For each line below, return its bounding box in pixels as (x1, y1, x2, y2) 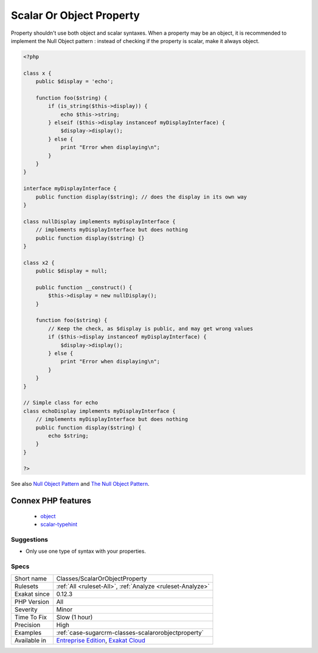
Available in (14, 636, 47, 644)
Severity (14, 605, 38, 614)
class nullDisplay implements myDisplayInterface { (23, 218, 176, 225)
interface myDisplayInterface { (23, 185, 117, 192)
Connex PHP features (11, 496, 91, 506)
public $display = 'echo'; (35, 78, 114, 85)
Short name (14, 574, 47, 582)
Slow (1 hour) (56, 613, 93, 621)
